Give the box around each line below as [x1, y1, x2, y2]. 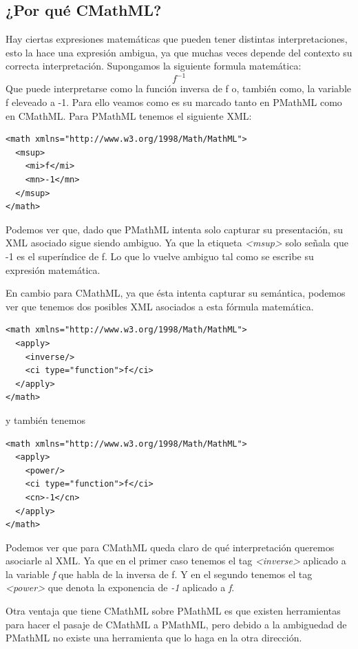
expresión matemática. [6, 262, 101, 277]
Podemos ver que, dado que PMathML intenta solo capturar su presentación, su [6, 222, 343, 236]
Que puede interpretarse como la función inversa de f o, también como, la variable [6, 81, 351, 96]
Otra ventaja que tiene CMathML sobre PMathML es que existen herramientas [6, 604, 341, 618]
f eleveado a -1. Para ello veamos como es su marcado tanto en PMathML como [6, 95, 342, 109]
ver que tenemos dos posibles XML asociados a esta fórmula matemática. [6, 299, 314, 313]
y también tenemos [6, 412, 85, 427]
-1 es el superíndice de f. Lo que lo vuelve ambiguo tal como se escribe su [6, 249, 314, 264]
